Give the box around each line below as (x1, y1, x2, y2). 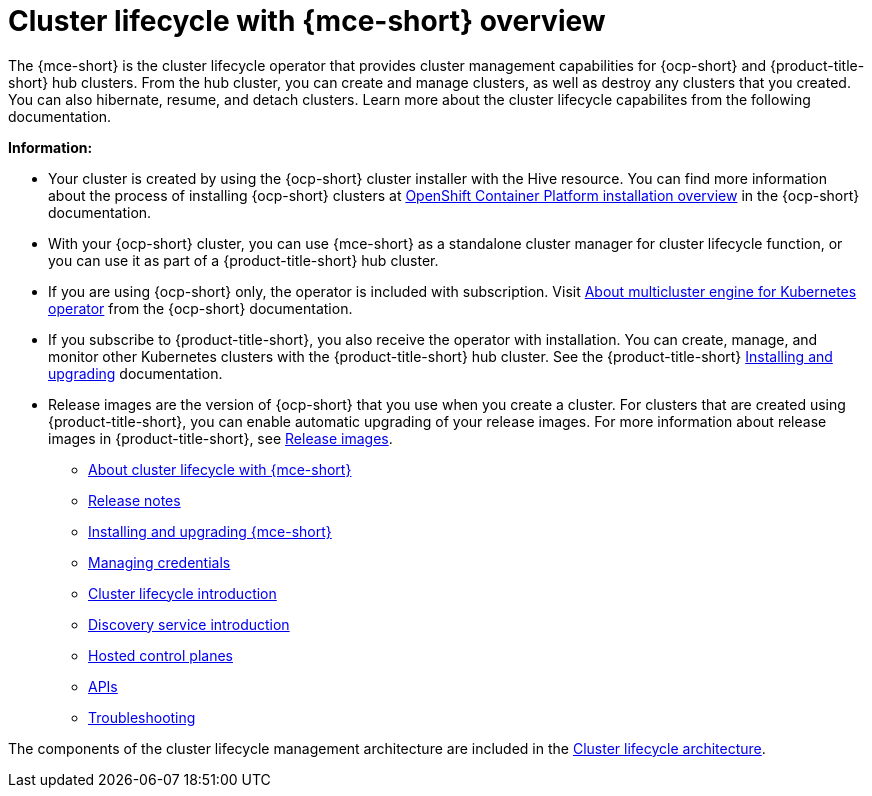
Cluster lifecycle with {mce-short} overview (8, 4, 606, 38)
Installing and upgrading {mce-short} (88, 522, 332, 540)
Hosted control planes (88, 646, 233, 664)
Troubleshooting (88, 708, 196, 726)
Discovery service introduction (88, 615, 290, 633)
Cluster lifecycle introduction (88, 584, 277, 602)
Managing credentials (88, 553, 231, 571)
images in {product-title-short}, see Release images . (48, 429, 393, 447)
